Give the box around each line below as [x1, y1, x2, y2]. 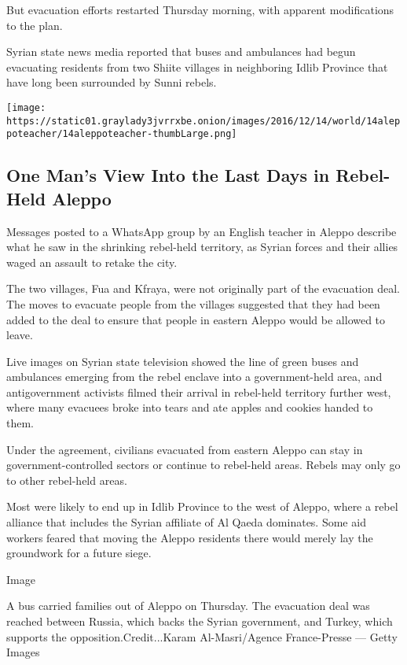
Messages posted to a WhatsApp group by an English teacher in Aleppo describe [6, 223, 397, 239]
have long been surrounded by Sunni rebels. [6, 74, 217, 91]
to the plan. [6, 17, 63, 33]
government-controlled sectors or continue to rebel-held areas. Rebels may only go [6, 456, 401, 473]
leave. [6, 327, 33, 343]
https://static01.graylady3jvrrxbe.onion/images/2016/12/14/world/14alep [6, 115, 401, 127]
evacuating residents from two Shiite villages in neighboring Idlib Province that [6, 58, 388, 75]
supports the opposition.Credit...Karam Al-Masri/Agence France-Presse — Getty [6, 628, 398, 645]
